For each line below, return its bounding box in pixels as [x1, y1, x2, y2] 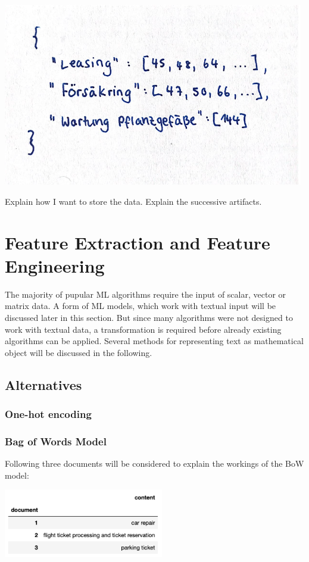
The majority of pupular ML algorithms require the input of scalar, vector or [5, 288, 286, 300]
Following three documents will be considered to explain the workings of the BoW [5, 457, 304, 470]
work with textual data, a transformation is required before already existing [5, 323, 282, 335]
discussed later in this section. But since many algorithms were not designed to [5, 311, 293, 324]
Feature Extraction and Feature [5, 230, 270, 254]
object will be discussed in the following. [5, 346, 152, 358]
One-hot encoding [5, 407, 92, 421]
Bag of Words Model [5, 433, 107, 448]
